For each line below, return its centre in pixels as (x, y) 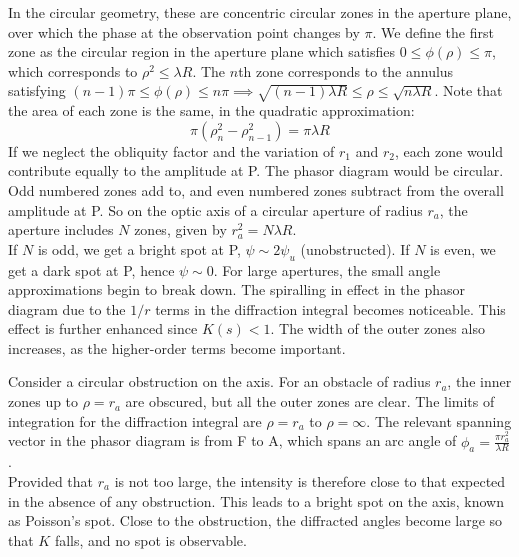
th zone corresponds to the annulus (346, 70)
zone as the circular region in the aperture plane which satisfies (202, 51)
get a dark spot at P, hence (91, 269)
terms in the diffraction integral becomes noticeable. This (330, 308)
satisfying (37, 90)
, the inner (479, 381)
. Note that (468, 90)
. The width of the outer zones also (377, 328)
